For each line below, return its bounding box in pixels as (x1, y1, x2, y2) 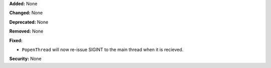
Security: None (9, 55, 42, 62)
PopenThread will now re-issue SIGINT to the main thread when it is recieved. (22, 46, 184, 52)
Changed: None (9, 10, 43, 16)
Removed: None (9, 28, 44, 34)
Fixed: (9, 37, 23, 43)
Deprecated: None (9, 19, 49, 25)
